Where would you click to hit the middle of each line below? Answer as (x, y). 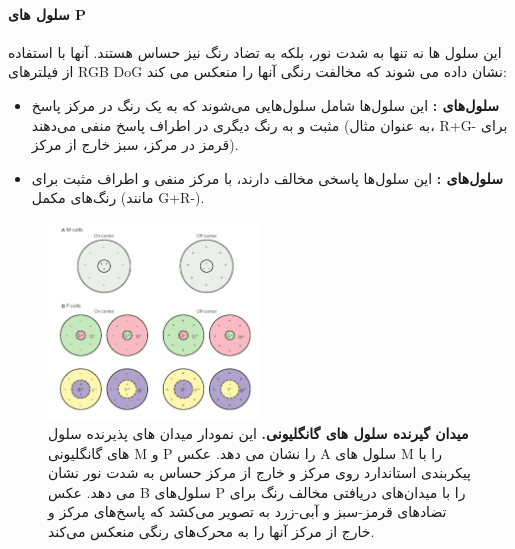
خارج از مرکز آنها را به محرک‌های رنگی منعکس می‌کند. (211, 531)
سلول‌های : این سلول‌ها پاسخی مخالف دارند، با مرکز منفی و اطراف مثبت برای (267, 177)
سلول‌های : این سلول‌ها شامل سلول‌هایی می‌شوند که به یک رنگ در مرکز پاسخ (265, 104)
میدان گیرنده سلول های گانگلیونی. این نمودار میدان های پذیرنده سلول (258, 433)
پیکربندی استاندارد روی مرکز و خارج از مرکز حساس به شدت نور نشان (260, 472)
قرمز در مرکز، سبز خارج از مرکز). (135, 144)
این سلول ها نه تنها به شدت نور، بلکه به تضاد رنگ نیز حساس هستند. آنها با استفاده (255, 51)
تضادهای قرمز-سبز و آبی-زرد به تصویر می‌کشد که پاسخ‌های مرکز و (247, 511)
